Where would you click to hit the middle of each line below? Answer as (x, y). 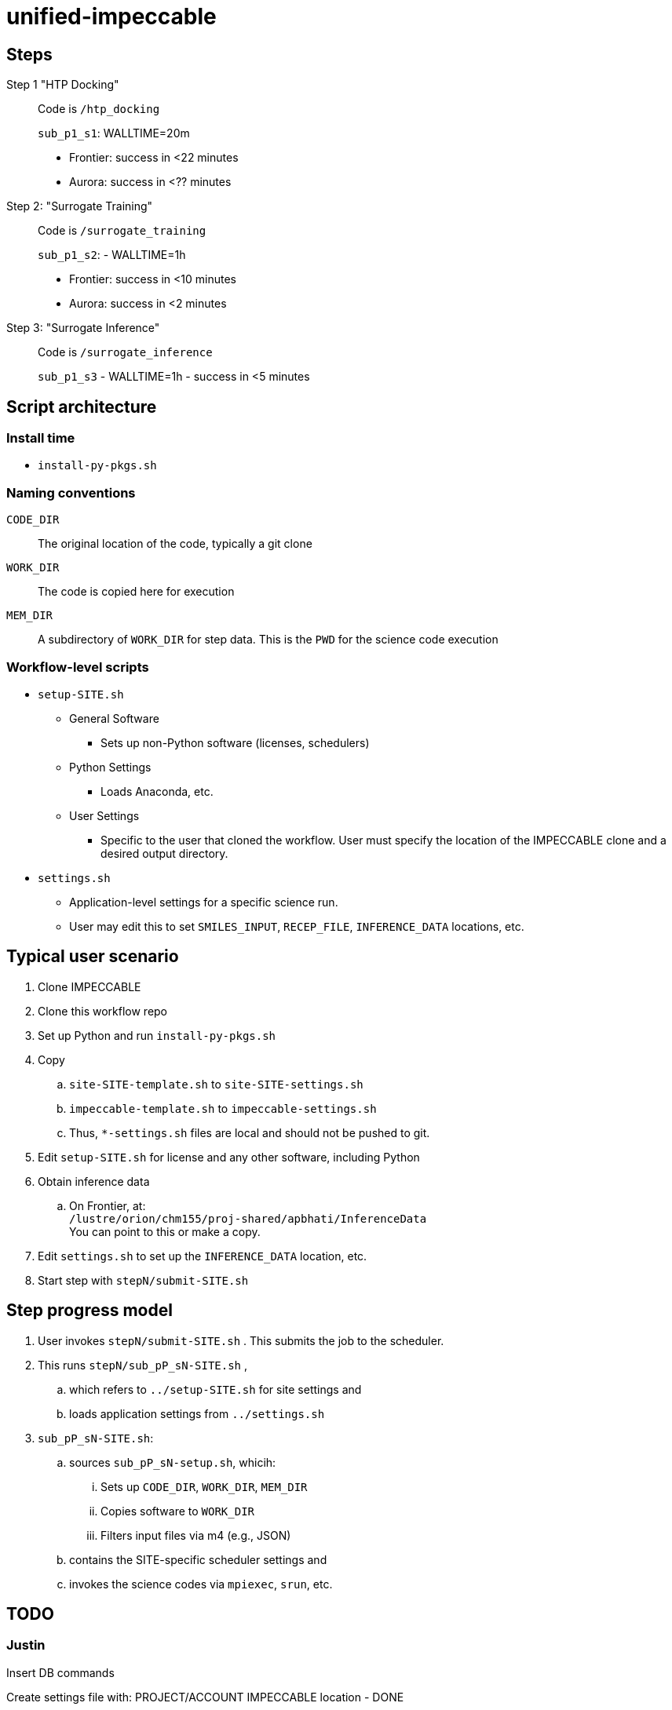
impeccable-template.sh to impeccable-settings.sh (223, 1108)
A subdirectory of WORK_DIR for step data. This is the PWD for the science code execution (268, 640)
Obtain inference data (94, 1181)
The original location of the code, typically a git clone (175, 544)
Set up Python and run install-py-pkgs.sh (157, 1035)
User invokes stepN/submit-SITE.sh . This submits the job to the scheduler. (241, 1340)
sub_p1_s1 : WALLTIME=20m (114, 133)
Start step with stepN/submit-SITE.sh (143, 1280)
